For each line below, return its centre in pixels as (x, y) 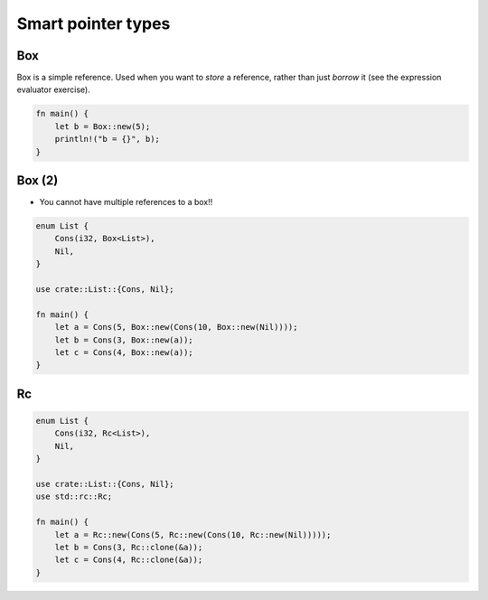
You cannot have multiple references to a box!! (126, 202)
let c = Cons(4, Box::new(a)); (124, 352)
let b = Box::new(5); (103, 126)
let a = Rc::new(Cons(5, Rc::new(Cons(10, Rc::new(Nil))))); (193, 534)
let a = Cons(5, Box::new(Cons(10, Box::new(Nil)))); (176, 327)
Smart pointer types (94, 23)
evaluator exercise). (53, 89)
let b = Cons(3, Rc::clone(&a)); (129, 547)
